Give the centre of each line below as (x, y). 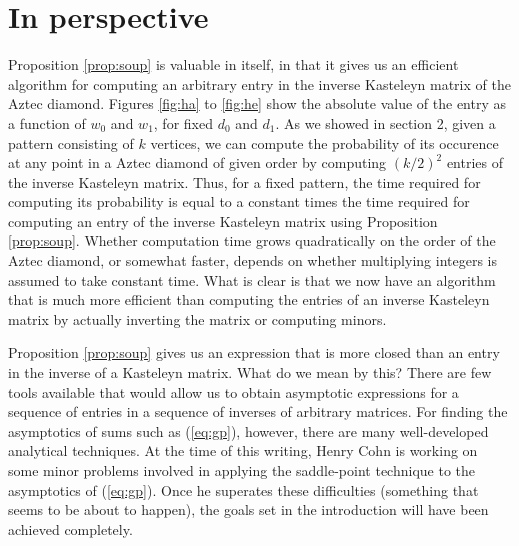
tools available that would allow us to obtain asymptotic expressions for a (233, 391)
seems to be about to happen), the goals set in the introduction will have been (248, 509)
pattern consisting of (71, 142)
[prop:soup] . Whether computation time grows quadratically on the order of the (252, 240)
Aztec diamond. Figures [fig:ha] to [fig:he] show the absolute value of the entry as (257, 103)
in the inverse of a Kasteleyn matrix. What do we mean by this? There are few (250, 372)
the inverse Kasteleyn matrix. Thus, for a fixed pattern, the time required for (244, 181)
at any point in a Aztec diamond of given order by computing (197, 162)
